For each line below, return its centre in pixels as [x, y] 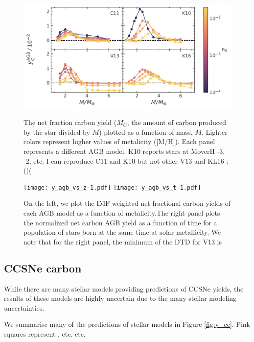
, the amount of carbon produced [177, 122]
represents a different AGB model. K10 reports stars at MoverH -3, [124, 151]
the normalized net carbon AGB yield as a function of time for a [120, 222]
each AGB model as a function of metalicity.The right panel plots [122, 212]
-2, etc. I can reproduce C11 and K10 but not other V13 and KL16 [124, 160]
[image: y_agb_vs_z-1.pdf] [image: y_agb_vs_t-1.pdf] [112, 187]
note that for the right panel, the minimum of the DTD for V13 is [123, 241]
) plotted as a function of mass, [146, 132]
